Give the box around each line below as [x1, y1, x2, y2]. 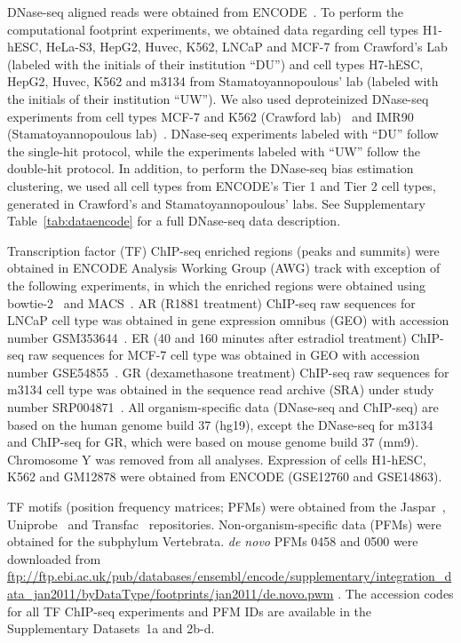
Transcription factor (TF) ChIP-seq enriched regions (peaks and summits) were [7, 241, 440, 259]
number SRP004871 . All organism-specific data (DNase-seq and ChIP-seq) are [7, 398, 439, 417]
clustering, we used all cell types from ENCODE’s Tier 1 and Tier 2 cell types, [7, 176, 436, 194]
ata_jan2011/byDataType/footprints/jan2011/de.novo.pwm [7, 584, 334, 602]
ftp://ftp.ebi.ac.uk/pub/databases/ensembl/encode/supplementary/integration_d [7, 567, 452, 585]
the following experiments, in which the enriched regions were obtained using [7, 275, 425, 294]
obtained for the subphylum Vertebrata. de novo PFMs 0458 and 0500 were [7, 532, 418, 551]
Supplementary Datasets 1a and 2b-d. [7, 619, 215, 638]
